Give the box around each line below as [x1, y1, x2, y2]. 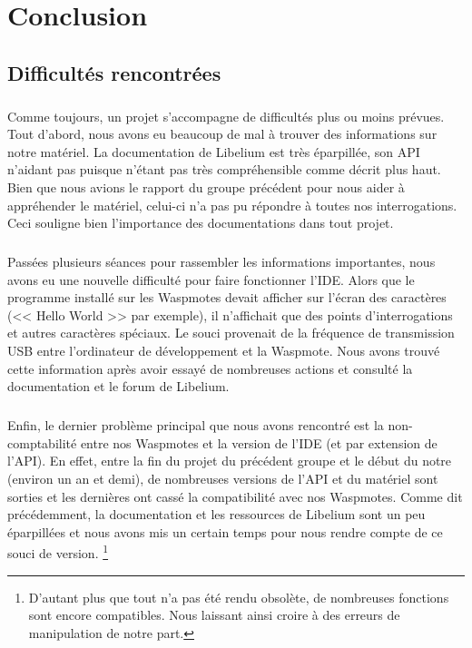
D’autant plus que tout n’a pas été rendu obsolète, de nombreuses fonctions [28, 587, 449, 606]
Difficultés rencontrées [7, 58, 221, 86]
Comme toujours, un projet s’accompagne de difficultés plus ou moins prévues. [7, 106, 445, 125]
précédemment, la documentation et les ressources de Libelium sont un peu [7, 505, 426, 524]
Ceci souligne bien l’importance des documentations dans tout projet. [7, 213, 394, 232]
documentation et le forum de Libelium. [7, 377, 230, 396]
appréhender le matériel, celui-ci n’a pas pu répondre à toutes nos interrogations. [7, 195, 457, 214]
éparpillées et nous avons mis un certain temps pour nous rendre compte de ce [7, 522, 443, 541]
